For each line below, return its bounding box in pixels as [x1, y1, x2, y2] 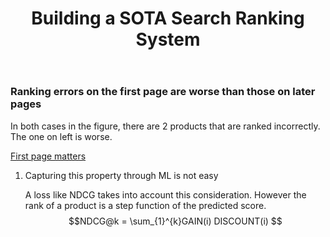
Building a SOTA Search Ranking [31, 7, 305, 30]
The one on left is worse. [10, 130, 113, 142]
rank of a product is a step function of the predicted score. [24, 199, 267, 211]
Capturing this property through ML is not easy [24, 169, 219, 181]
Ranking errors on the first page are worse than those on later [10, 85, 316, 99]
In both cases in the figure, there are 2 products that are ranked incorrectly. [10, 120, 321, 132]
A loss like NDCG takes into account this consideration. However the [24, 188, 307, 201]
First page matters [10, 150, 87, 162]
